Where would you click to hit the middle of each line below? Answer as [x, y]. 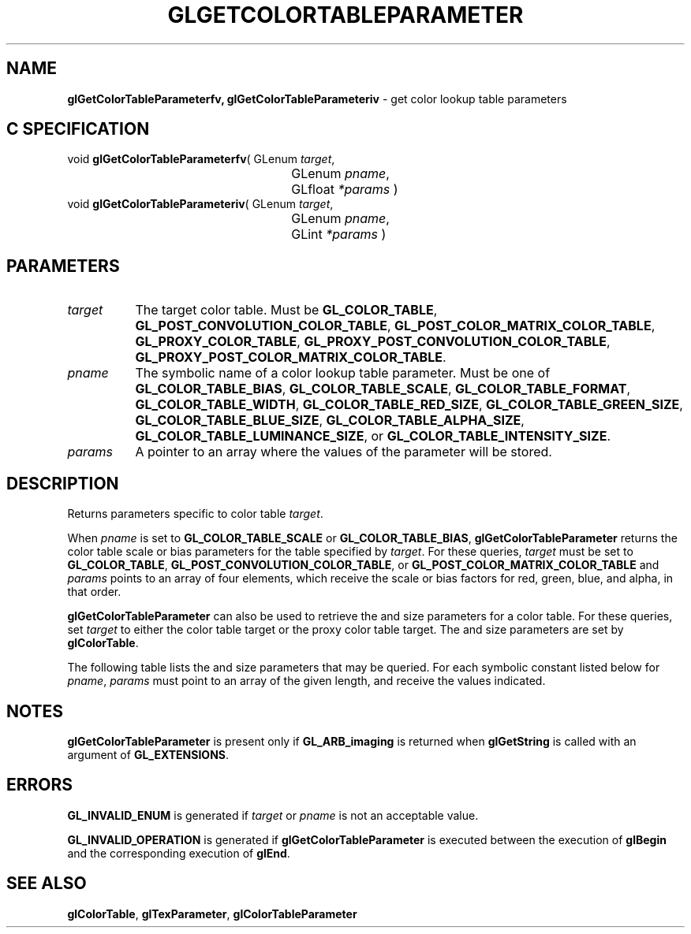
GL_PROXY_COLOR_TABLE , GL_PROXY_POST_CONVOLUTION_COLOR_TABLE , [373, 342]
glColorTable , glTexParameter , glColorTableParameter [212, 914]
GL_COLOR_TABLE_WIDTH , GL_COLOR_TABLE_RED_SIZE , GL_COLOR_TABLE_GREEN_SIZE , [409, 405]
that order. [94, 592]
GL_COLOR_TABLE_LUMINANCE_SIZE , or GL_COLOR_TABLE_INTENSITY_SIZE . [373, 436]
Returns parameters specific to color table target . [195, 514]
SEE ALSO [47, 884]
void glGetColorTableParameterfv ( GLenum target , [201, 159]
